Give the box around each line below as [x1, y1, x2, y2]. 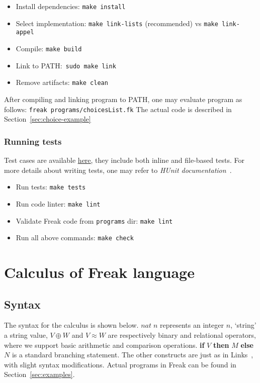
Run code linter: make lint [16, 198, 101, 209]
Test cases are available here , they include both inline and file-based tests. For [4, 155, 244, 165]
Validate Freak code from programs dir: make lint [16, 215, 173, 226]
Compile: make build [16, 43, 82, 53]
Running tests [4, 135, 62, 147]
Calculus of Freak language [4, 262, 195, 282]
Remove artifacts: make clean [16, 77, 108, 87]
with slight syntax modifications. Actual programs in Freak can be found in [4, 359, 236, 369]
